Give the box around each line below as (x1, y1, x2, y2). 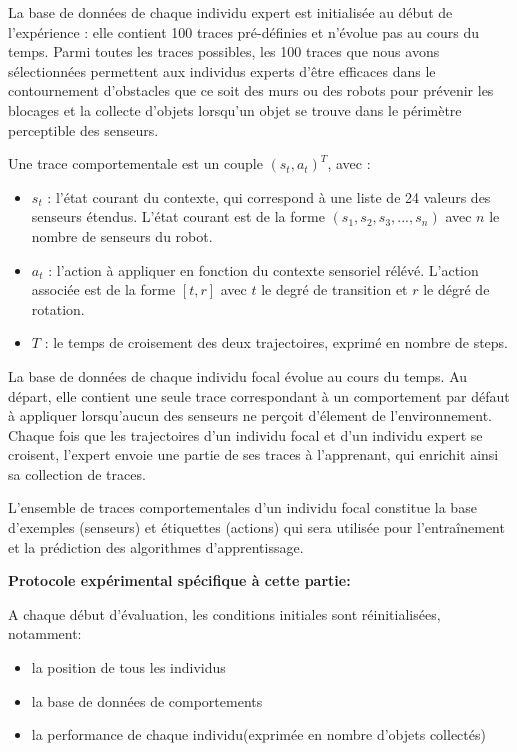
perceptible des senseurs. (8, 119, 159, 140)
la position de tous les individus (31, 657, 226, 678)
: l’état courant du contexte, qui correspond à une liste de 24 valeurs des (47, 186, 491, 207)
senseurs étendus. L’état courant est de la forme (31, 206, 325, 227)
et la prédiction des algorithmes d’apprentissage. (8, 536, 304, 557)
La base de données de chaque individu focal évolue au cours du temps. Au (8, 365, 468, 386)
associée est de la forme (31, 279, 176, 300)
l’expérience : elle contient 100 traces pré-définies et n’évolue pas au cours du (8, 21, 479, 42)
